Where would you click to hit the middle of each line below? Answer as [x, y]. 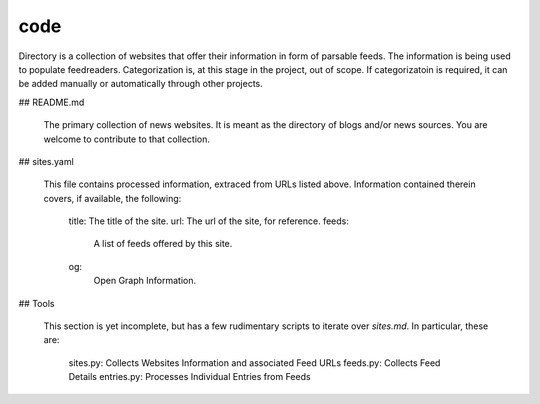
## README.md [51, 102]
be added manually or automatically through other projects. [141, 84]
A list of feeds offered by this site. [163, 244]
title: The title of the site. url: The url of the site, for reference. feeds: [209, 221]
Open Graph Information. [145, 281]
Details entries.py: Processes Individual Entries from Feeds [189, 377]
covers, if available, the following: [112, 198]
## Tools [36, 303]
